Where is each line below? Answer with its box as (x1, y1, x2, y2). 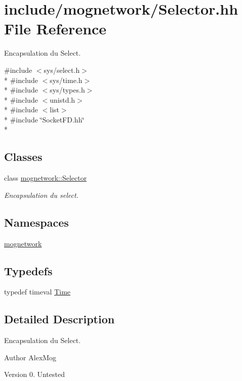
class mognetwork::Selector (4, 173, 87, 183)
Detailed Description (4, 311, 115, 327)
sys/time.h (50, 74, 83, 85)
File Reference (4, 18, 107, 39)
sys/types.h (50, 84, 85, 95)
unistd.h (50, 94, 75, 105)
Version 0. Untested (4, 369, 65, 379)
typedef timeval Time (4, 286, 71, 297)
